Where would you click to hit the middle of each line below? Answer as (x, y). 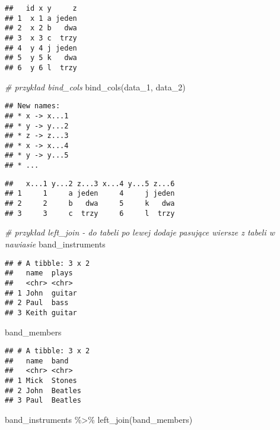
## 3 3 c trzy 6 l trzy (90, 213)
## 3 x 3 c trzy (41, 38)
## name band (37, 361)
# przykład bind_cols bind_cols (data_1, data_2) (95, 87)
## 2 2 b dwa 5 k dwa (90, 204)
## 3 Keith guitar (41, 313)
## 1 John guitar (41, 293)
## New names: (33, 106)
